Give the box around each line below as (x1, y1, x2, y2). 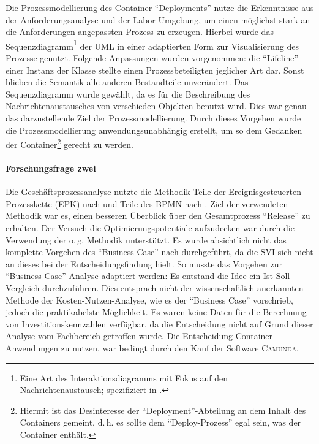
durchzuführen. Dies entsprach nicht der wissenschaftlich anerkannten (42, 281, 304, 294)
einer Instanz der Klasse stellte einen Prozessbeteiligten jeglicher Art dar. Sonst (6, 63, 304, 76)
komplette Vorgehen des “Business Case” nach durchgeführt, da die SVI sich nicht (6, 245, 313, 258)
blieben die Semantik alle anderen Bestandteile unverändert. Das (6, 75, 249, 88)
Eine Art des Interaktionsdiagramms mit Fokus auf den (20, 371, 228, 384)
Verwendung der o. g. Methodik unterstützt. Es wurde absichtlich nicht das (6, 233, 287, 246)
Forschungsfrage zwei (6, 162, 96, 175)
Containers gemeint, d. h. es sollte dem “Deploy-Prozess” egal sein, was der (20, 416, 301, 429)
